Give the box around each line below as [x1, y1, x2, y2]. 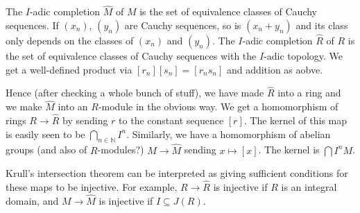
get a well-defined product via [6, 62, 132, 76]
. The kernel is [258, 142, 320, 157]
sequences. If [6, 17, 59, 32]
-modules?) [97, 142, 144, 157]
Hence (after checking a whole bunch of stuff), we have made [6, 85, 264, 100]
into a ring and [277, 85, 341, 100]
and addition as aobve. [226, 62, 323, 76]
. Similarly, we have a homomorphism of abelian [126, 126, 331, 141]
